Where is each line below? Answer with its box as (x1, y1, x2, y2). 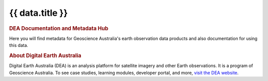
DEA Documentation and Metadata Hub (9, 25, 109, 32)
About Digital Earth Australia (9, 52, 81, 59)
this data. (9, 42, 28, 48)
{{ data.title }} (9, 7, 68, 18)
